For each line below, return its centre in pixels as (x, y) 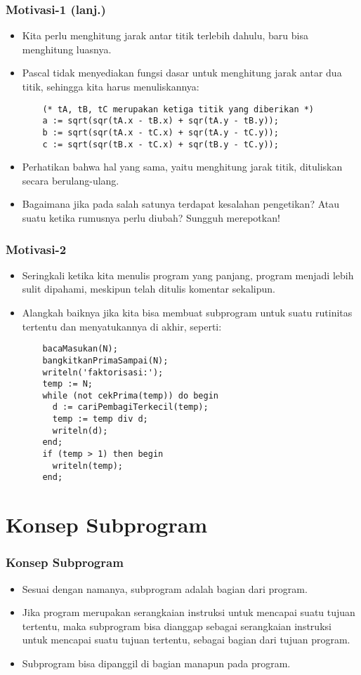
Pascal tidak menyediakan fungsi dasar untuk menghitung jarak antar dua (182, 73)
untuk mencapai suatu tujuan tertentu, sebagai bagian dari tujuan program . (186, 640)
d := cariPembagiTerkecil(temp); (130, 407)
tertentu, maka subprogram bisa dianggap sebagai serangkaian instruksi (177, 626)
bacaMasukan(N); (80, 349)
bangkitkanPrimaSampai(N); (105, 360)
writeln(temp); (87, 466)
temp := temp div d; (100, 419)
